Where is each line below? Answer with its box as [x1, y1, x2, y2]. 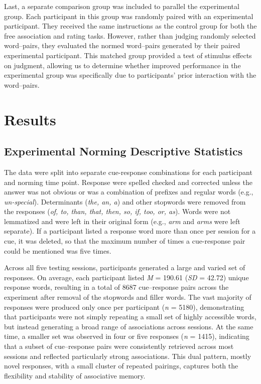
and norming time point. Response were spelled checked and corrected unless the [4, 176, 252, 187]
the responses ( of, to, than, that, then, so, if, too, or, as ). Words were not [4, 206, 231, 217]
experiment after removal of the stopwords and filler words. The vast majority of [4, 292, 251, 302]
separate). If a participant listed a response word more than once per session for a [4, 226, 256, 236]
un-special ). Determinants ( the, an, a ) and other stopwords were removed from [4, 196, 246, 207]
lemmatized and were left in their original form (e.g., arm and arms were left [4, 216, 240, 226]
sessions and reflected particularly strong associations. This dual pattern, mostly [4, 350, 251, 361]
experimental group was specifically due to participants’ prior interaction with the [4, 70, 256, 80]
